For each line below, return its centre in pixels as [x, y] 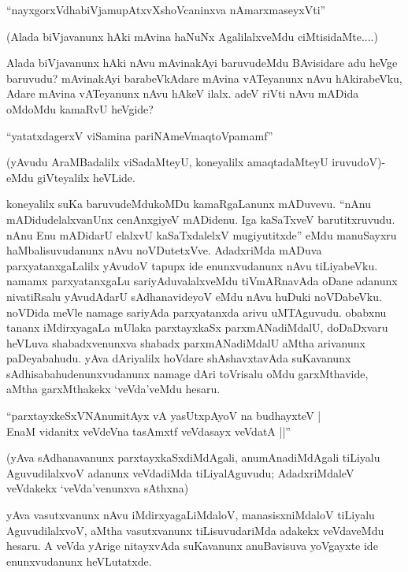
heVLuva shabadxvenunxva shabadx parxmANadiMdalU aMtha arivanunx [186, 342]
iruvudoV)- [359, 162]
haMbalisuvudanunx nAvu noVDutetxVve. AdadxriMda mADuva [164, 250]
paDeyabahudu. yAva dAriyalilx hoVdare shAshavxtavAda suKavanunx [179, 358]
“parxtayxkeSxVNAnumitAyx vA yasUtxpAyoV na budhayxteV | [164, 416]
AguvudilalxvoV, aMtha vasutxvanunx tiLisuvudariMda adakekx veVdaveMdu [195, 530]
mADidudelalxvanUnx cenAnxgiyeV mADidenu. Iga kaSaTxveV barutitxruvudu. [201, 219]
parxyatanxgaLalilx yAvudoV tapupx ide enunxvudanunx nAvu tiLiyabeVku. [192, 265]
